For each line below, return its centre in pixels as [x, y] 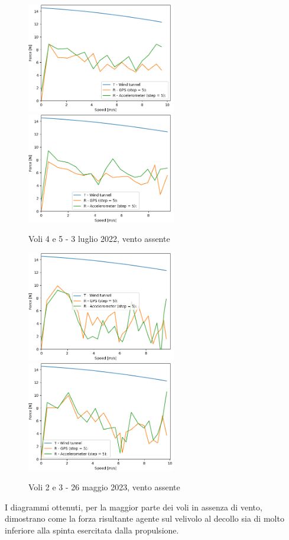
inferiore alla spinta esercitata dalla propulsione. [92, 530]
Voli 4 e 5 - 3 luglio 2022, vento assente [99, 239]
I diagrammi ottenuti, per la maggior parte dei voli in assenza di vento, [134, 507]
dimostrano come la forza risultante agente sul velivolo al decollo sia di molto [144, 518]
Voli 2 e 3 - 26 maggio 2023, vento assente [104, 486]
